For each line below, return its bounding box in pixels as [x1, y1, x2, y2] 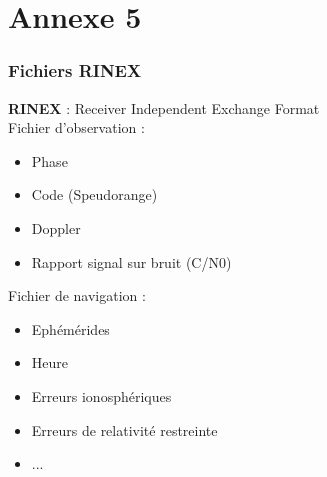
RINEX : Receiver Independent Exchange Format [8, 97, 320, 118]
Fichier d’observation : [8, 117, 145, 138]
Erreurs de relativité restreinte [31, 419, 218, 440]
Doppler [31, 217, 81, 238]
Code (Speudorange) [31, 184, 158, 205]
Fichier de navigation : [8, 285, 146, 306]
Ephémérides [31, 318, 110, 339]
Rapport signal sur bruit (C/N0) [31, 251, 232, 272]
